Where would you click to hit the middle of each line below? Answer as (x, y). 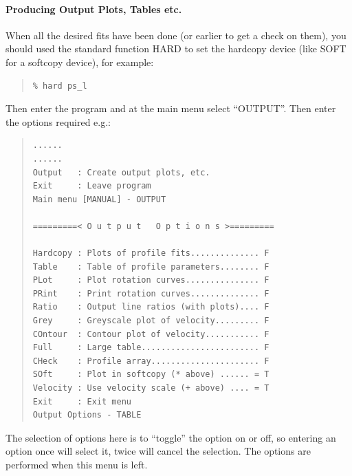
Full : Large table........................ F (151, 348)
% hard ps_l (60, 86)
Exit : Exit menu (82, 401)
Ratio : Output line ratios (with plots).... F (151, 307)
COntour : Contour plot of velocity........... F (151, 334)
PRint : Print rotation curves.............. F (151, 293)
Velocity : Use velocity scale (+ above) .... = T (151, 388)
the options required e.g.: (58, 121)
